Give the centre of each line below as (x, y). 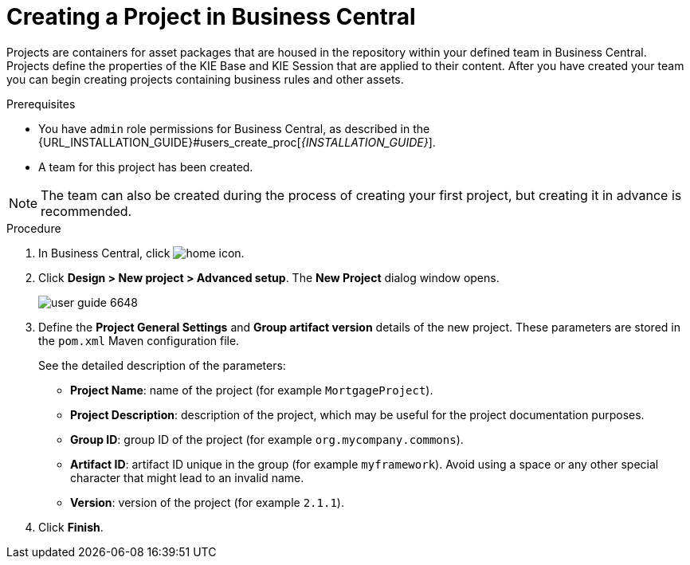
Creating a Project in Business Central (211, 17)
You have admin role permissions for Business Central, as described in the (234, 128)
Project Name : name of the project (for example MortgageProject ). (252, 390)
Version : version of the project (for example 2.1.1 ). (207, 502)
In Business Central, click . (141, 253)
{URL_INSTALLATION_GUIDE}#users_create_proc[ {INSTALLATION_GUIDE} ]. (237, 142)
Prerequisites (41, 104)
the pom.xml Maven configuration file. (139, 340)
